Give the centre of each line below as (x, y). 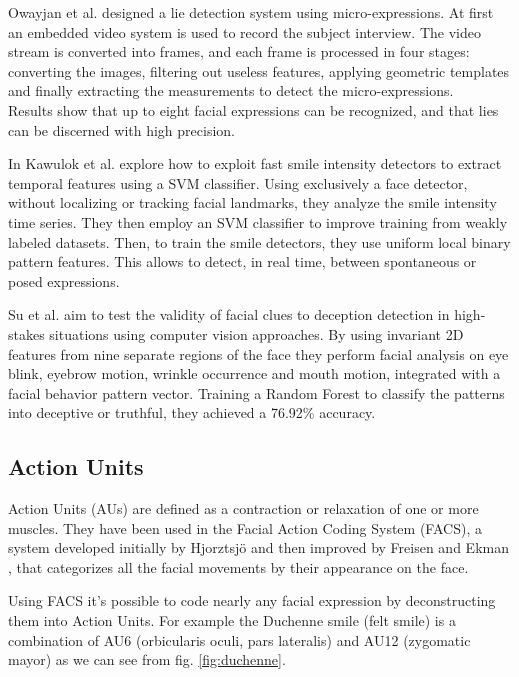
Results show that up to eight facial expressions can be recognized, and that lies (253, 109)
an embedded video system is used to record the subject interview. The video (244, 31)
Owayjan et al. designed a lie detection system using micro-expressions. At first (251, 12)
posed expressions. (64, 280)
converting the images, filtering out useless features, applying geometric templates (259, 70)
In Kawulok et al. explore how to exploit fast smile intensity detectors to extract (255, 163)
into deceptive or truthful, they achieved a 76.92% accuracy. (192, 412)
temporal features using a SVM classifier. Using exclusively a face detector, (238, 182)
